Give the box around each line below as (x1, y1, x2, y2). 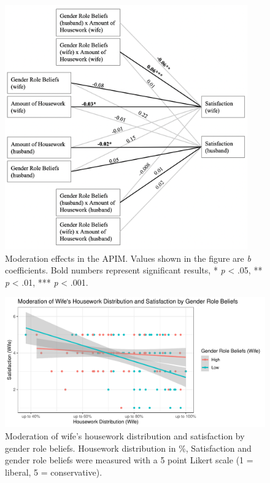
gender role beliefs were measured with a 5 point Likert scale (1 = (5, 454, 253, 466)
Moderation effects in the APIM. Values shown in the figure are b (5, 251, 251, 264)
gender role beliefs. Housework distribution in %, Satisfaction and (5, 441, 252, 454)
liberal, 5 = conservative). (5, 465, 102, 478)
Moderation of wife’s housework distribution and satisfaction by (5, 430, 245, 442)
